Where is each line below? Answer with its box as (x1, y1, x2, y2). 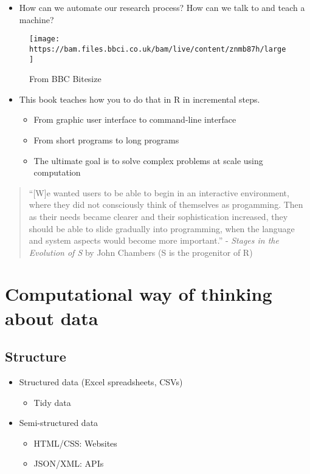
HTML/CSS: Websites (33, 436, 117, 449)
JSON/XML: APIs (33, 457, 104, 470)
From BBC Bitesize (29, 72, 102, 85)
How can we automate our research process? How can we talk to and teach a (19, 1, 305, 13)
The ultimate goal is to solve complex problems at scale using (33, 154, 263, 167)
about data (5, 305, 98, 330)
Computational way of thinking (5, 281, 272, 306)
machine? (19, 13, 54, 26)
